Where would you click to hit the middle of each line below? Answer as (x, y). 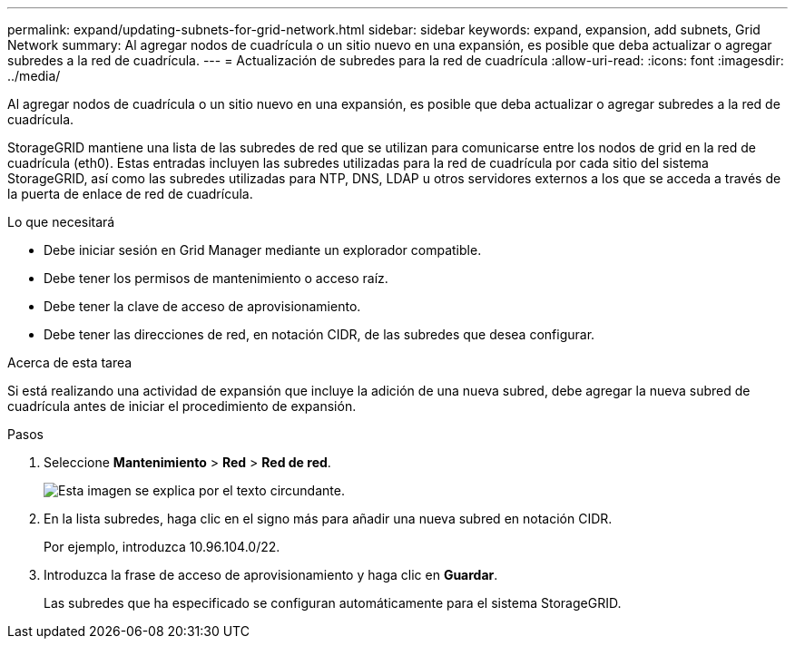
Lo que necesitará (61, 222)
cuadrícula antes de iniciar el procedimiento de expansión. (182, 406)
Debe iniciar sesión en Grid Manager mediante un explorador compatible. (263, 250)
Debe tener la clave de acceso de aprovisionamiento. (202, 306)
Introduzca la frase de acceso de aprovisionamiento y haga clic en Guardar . (271, 575)
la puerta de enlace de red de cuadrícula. (130, 194)
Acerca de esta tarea (70, 362)
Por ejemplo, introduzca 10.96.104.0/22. (162, 547)
